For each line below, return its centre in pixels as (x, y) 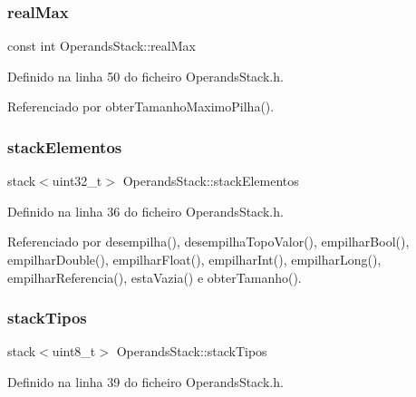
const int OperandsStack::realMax (102, 46)
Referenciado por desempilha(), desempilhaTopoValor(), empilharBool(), (208, 242)
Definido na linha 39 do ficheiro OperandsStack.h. (145, 382)
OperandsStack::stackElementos (211, 181)
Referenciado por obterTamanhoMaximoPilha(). (141, 107)
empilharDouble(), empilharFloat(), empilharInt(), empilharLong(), (194, 259)
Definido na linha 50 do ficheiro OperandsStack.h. (145, 76)
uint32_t (77, 181)
